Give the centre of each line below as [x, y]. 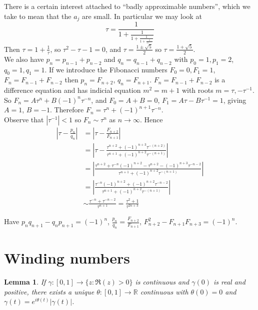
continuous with [164, 291]
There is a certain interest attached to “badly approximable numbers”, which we [127, 6]
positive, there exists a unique [49, 291]
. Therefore [67, 110]
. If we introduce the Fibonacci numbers [106, 69]
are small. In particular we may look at [142, 16]
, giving [235, 100]
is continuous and [162, 281]
